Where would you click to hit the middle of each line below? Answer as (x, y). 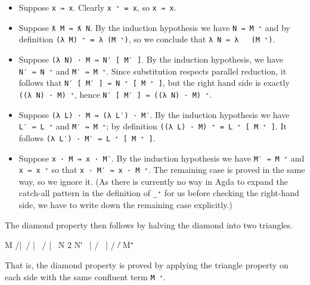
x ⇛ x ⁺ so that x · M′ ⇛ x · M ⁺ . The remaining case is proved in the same (162, 170)
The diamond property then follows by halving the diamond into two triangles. (149, 224)
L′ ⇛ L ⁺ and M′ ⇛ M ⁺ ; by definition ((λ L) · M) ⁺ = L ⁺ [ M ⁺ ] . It (153, 126)
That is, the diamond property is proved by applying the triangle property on (147, 264)
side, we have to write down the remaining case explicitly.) (125, 205)
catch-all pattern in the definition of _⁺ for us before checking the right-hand (159, 193)
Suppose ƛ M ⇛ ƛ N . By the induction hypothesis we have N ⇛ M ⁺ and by (154, 27)
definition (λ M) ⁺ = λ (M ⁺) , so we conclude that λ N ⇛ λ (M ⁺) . (147, 39)
